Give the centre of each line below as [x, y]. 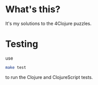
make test [16, 67]
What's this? [33, 9]
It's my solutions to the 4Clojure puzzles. [48, 23]
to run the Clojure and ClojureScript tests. [49, 77]
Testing [22, 44]
